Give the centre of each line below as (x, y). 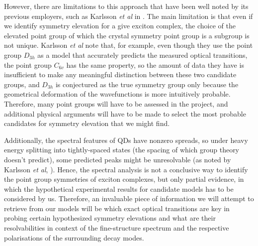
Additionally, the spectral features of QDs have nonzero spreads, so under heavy (126, 140)
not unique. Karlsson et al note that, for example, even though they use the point (129, 45)
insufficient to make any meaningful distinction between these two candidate (120, 74)
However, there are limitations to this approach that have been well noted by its (126, 6)
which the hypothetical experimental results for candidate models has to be (119, 188)
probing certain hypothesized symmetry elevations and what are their (110, 218)
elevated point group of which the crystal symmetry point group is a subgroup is (127, 35)
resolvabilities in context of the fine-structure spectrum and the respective (117, 228)
